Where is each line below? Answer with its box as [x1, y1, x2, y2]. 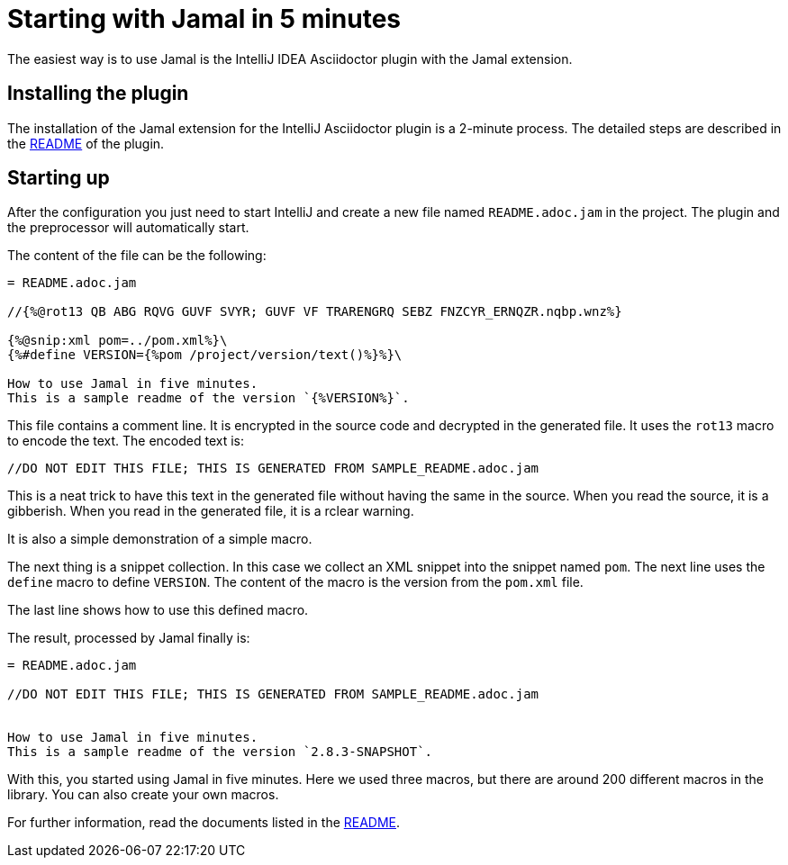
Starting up [7, 167, 110, 190]
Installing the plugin [7, 82, 189, 105]
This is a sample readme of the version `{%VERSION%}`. [7, 391, 410, 406]
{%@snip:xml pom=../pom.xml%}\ [7, 333, 228, 348]
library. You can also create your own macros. [7, 787, 279, 803]
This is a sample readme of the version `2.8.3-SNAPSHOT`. [7, 744, 433, 760]
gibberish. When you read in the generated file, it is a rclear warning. [7, 503, 414, 519]
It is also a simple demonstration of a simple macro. [7, 531, 312, 547]
